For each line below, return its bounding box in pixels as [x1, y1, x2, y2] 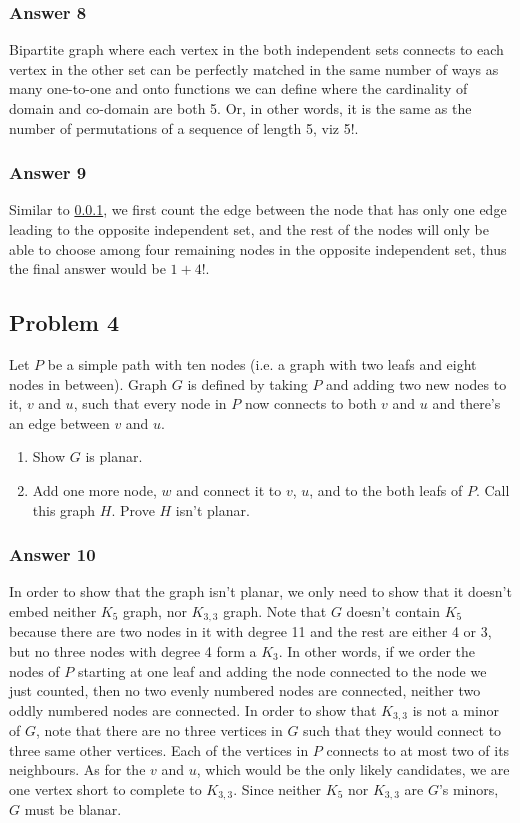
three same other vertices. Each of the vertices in [9, 739, 309, 760]
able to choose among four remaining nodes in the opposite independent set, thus [9, 238, 507, 259]
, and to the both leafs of [309, 479, 463, 500]
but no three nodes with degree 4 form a [9, 641, 257, 661]
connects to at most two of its [326, 739, 510, 760]
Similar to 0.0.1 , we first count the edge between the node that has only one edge [9, 199, 507, 220]
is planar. [85, 446, 143, 467]
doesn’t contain [346, 600, 441, 621]
